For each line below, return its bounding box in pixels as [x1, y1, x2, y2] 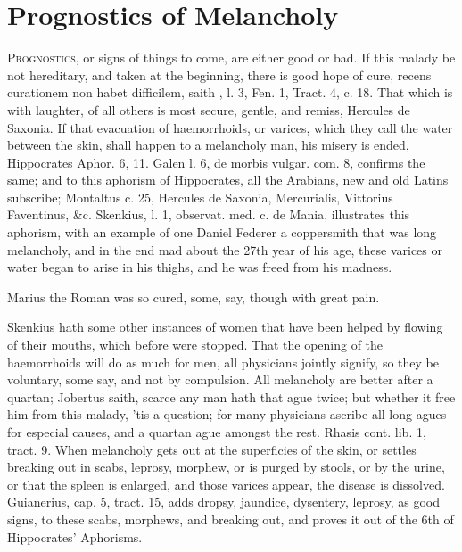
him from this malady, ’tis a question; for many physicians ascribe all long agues [7, 405, 447, 424]
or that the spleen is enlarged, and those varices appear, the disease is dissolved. [7, 474, 445, 493]
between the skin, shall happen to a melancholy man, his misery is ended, [7, 136, 409, 154]
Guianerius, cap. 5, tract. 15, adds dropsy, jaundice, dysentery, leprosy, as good [7, 492, 440, 511]
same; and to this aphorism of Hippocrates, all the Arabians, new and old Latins [7, 170, 449, 189]
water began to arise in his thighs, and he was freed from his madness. [7, 258, 392, 276]
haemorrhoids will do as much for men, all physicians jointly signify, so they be [7, 352, 439, 371]
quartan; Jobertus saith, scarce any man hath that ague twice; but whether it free [7, 387, 456, 406]
